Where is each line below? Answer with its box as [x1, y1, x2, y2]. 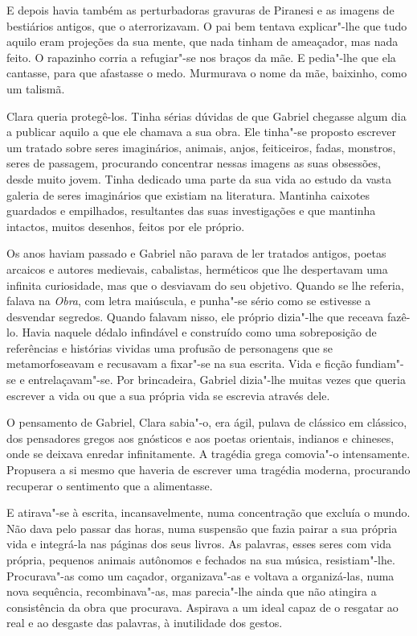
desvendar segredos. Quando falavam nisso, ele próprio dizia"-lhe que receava [6, 308, 384, 324]
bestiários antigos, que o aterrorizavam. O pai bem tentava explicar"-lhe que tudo [6, 17, 407, 34]
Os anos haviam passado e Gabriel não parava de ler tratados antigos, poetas [6, 245, 386, 262]
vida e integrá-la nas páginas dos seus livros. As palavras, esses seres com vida [6, 535, 392, 552]
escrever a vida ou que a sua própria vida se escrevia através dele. [6, 386, 330, 403]
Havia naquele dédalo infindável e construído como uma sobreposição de [22, 324, 377, 341]
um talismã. [6, 80, 65, 97]
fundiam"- [355, 355, 404, 372]
